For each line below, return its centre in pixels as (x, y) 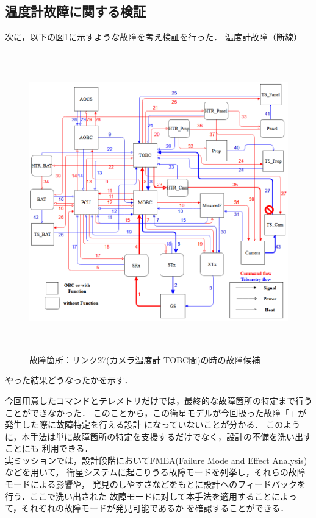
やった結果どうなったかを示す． (69, 380)
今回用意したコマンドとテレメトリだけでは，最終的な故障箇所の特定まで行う (159, 400)
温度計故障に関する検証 (75, 11)
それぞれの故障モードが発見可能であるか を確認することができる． (155, 508)
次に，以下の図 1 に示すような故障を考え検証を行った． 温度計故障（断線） (153, 37)
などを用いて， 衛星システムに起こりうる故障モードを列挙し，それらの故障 (155, 472)
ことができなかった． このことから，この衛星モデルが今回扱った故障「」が (156, 412)
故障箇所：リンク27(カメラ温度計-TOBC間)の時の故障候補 (145, 359)
